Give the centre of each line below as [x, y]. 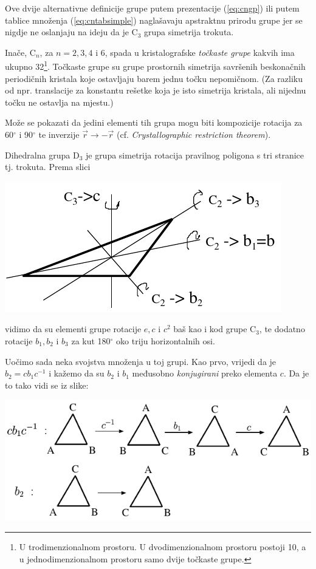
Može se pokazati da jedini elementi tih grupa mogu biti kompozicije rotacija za [154, 122]
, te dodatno [282, 329]
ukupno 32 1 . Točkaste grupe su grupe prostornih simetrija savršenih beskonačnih [155, 66]
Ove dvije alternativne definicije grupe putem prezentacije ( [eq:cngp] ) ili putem [152, 8]
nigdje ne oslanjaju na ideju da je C [71, 32]
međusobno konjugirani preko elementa [205, 373]
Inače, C [20, 52]
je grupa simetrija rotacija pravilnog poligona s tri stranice [195, 155]
